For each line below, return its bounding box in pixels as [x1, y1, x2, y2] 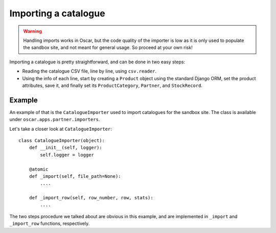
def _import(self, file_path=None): [29, 173, 121, 179]
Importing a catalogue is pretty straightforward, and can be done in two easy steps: [9, 59, 186, 65]
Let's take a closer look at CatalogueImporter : [9, 126, 112, 132]
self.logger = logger [40, 152, 95, 158]
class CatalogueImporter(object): [18, 137, 105, 143]
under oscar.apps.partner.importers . [9, 116, 100, 123]
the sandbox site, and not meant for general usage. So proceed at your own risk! [23, 44, 193, 51]
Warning [23, 28, 42, 34]
